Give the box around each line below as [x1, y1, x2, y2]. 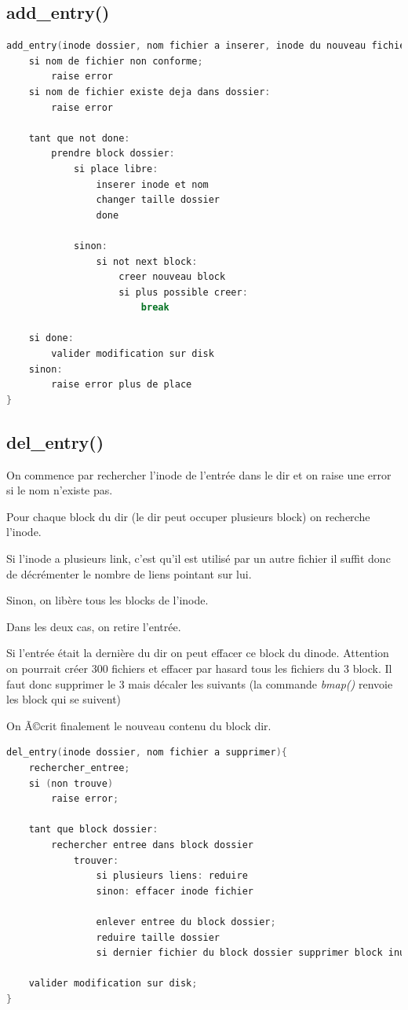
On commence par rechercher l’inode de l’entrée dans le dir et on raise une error [6, 466, 392, 483]
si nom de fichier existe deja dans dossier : [28, 86, 271, 97]
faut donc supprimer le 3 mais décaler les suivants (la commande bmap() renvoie [6, 675, 393, 692]
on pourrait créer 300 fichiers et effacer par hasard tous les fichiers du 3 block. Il [6, 660, 392, 676]
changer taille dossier [96, 194, 220, 206]
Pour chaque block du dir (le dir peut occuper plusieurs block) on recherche [6, 508, 370, 524]
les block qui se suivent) [6, 691, 122, 707]
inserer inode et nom [96, 178, 209, 190]
